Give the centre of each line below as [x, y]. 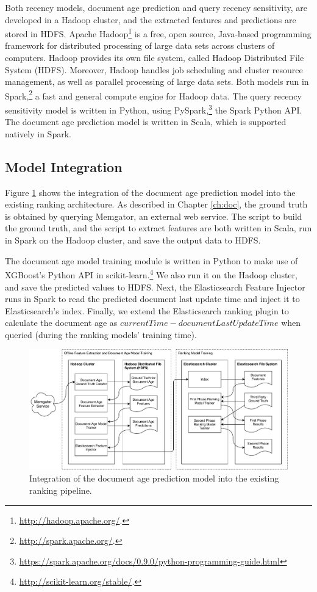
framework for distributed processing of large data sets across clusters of [140, 45]
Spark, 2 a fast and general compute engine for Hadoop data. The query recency [153, 95]
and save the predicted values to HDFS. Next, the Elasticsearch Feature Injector [155, 287]
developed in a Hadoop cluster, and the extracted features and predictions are [151, 19]
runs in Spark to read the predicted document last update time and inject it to [152, 299]
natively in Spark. [38, 133]
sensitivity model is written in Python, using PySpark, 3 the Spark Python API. [154, 109]
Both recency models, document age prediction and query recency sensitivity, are [156, 7]
